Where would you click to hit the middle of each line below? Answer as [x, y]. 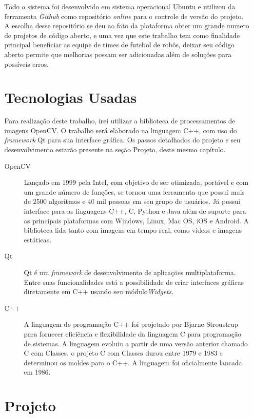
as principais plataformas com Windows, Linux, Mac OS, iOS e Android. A [136, 220]
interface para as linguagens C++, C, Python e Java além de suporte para [135, 211]
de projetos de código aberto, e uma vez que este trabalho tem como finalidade [122, 35]
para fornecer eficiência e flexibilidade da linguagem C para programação [133, 333]
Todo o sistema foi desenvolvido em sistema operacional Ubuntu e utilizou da [120, 6]
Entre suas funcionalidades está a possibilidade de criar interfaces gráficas [134, 282]
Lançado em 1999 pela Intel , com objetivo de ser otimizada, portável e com [136, 182]
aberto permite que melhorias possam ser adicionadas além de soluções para [118, 54]
